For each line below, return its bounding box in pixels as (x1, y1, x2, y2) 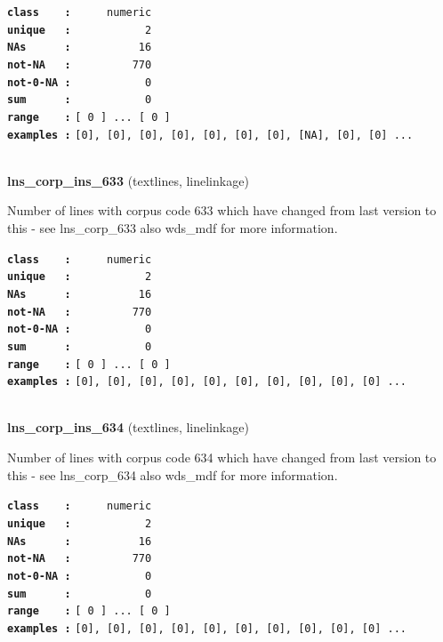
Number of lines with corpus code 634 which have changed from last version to (7, 448, 437, 467)
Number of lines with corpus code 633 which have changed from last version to (7, 201, 437, 220)
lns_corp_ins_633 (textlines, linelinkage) (7, 171, 249, 189)
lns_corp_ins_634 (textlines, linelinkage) (7, 418, 249, 437)
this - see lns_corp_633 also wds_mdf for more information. (7, 219, 338, 237)
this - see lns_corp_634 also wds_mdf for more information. (7, 465, 338, 484)
